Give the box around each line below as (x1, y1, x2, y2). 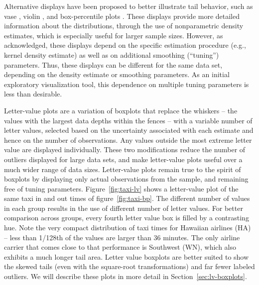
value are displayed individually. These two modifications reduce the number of (4, 144, 246, 155)
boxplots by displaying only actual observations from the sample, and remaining (4, 174, 249, 184)
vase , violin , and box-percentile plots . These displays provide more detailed (4, 10, 240, 21)
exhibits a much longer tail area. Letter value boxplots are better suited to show (4, 251, 249, 262)
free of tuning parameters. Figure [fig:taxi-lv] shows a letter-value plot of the (4, 183, 239, 193)
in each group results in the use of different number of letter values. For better (4, 202, 243, 213)
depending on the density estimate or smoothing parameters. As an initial (4, 69, 230, 80)
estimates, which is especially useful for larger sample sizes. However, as (4, 30, 223, 40)
